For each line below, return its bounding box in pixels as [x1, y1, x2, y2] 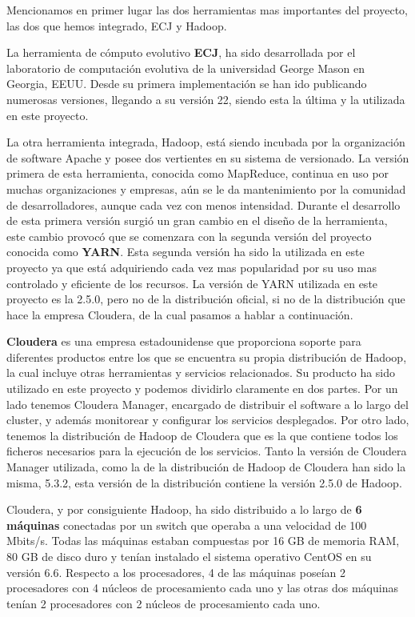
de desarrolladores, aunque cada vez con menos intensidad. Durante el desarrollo [6, 196, 401, 213]
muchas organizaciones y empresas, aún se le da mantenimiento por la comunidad [6, 180, 406, 197]
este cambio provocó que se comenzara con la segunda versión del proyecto [6, 227, 372, 244]
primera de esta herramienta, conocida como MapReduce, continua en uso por [6, 165, 389, 182]
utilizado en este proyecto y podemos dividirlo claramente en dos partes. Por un [6, 380, 398, 397]
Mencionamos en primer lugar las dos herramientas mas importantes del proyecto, [6, 2, 408, 18]
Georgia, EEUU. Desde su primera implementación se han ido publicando [6, 75, 367, 92]
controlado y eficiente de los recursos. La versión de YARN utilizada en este [6, 274, 378, 291]
